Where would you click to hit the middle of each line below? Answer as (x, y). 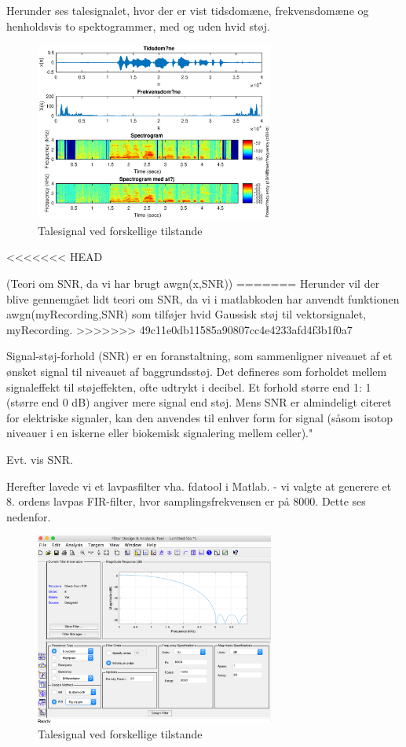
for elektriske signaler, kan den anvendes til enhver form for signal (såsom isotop (199, 417)
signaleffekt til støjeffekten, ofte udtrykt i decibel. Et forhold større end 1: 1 (189, 386)
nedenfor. (29, 516)
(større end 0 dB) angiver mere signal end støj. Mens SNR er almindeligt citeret (199, 402)
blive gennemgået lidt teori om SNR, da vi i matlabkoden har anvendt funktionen (203, 298)
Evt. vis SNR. (40, 459)
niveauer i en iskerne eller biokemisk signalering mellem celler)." (160, 433)
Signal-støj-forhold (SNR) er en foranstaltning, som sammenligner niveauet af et (199, 356)
